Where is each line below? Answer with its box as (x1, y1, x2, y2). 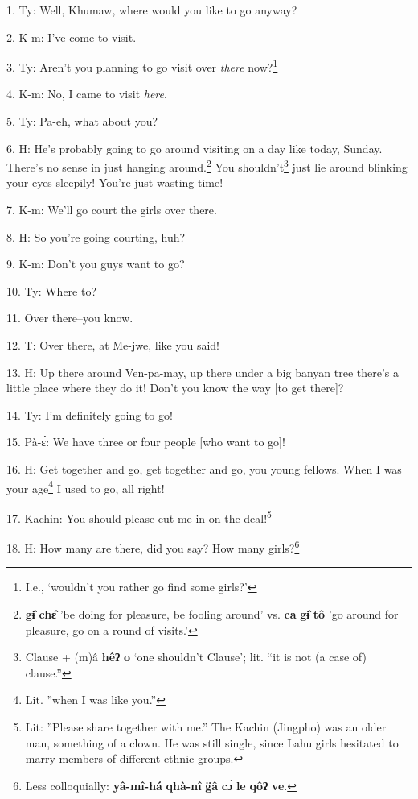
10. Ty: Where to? (6, 282, 97, 299)
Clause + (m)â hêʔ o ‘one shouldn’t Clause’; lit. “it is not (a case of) (25, 648, 367, 665)
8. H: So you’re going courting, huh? (6, 228, 186, 245)
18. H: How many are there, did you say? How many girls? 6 (6, 537, 300, 556)
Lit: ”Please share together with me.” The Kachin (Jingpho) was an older (25, 718, 387, 735)
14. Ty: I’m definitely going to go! (6, 406, 173, 423)
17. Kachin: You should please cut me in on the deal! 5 (6, 507, 272, 526)
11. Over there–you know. (6, 309, 133, 326)
